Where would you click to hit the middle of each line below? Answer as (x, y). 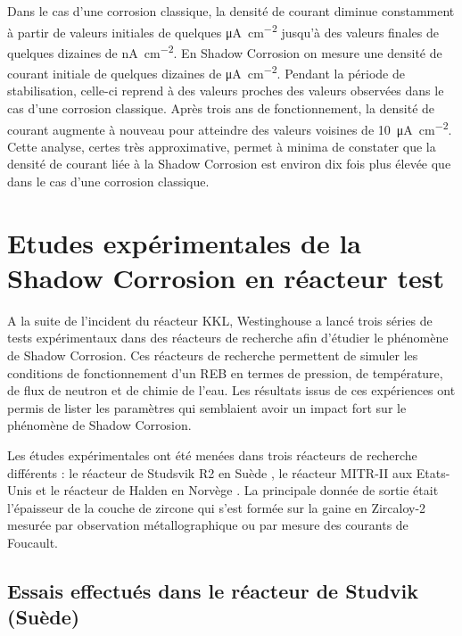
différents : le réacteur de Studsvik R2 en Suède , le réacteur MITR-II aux (210, 472)
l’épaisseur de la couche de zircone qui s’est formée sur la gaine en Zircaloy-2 (217, 507)
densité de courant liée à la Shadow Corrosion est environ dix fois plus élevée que (229, 164)
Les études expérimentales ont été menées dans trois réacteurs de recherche (212, 455)
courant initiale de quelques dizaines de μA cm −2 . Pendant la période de (206, 72)
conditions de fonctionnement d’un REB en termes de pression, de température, (225, 372)
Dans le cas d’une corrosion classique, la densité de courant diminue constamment (231, 11)
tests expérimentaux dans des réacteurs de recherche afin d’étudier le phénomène (228, 338)
